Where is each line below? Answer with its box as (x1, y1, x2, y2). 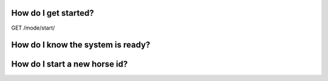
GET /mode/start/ (11, 24, 55, 31)
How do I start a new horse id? (11, 59, 128, 70)
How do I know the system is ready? (11, 40, 151, 50)
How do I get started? (11, 8, 94, 18)
